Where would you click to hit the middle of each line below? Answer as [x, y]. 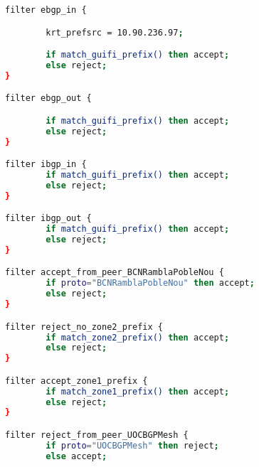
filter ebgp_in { [46, 10]
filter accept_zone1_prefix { [76, 381]
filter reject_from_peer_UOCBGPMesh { [97, 435]
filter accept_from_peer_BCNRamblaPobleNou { [115, 273]
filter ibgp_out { [48, 219]
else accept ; [76, 456]
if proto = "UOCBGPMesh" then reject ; [132, 445]
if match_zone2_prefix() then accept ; [138, 337]
